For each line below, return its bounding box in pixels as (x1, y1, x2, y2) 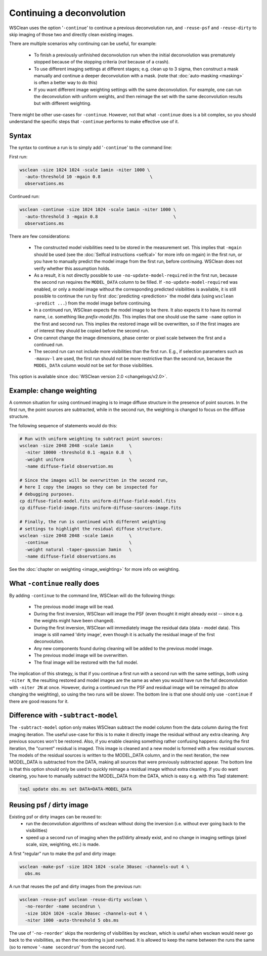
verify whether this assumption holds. (34, 265, 111, 271)
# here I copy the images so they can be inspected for (19, 484, 158, 490)
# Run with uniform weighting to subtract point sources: (19, 436, 163, 442)
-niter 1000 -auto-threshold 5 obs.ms (25, 917, 119, 923)
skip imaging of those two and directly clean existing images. (9, 31, 133, 37)
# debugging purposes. (19, 491, 75, 497)
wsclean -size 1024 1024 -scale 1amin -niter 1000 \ (19, 167, 150, 173)
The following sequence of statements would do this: (9, 422, 117, 428)
